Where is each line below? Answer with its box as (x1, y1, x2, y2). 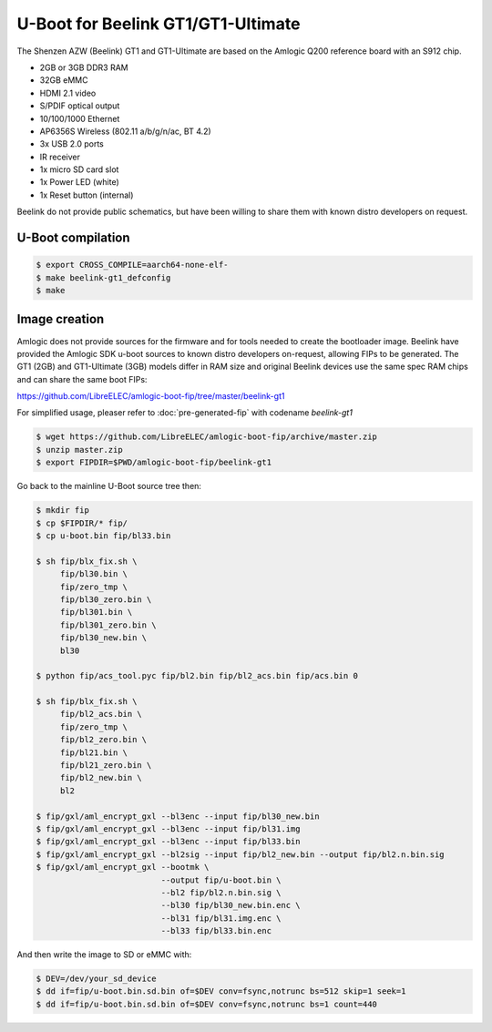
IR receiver (39, 151, 81, 162)
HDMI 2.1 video (39, 87, 97, 98)
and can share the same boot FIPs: (16, 373, 148, 384)
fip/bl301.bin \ (59, 607, 133, 618)
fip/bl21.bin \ (59, 747, 128, 758)
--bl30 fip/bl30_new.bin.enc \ (160, 900, 301, 911)
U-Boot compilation (16, 230, 131, 246)
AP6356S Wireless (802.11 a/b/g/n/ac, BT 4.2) (39, 126, 211, 137)
